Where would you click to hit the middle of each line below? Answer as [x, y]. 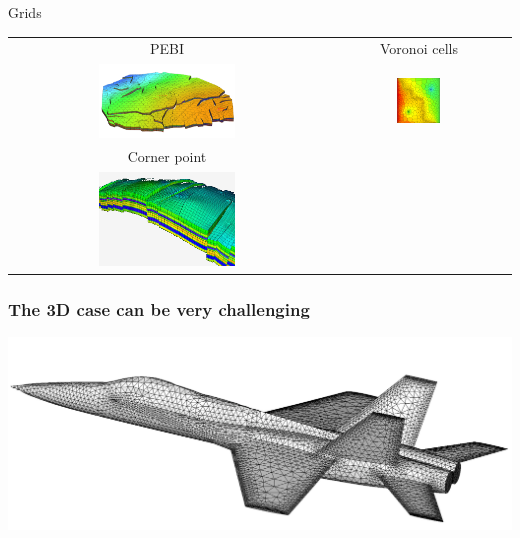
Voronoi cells [419, 48]
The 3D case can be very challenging [159, 309]
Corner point [167, 156]
